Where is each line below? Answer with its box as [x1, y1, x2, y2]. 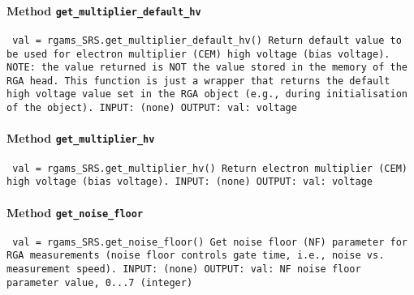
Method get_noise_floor [6, 203, 144, 220]
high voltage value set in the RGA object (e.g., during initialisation [6, 88, 408, 100]
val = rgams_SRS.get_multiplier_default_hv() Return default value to [12, 34, 402, 46]
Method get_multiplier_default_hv [6, 2, 201, 19]
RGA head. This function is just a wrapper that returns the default [6, 75, 390, 87]
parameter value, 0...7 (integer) [6, 276, 193, 289]
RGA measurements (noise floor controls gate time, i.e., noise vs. [6, 250, 385, 262]
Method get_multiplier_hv [6, 130, 155, 147]
